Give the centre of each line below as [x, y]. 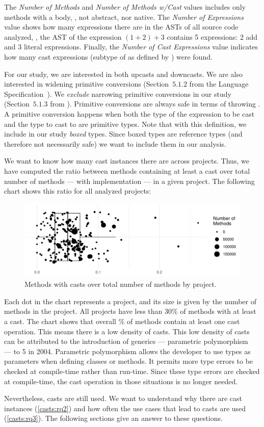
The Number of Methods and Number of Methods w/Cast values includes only [125, 7]
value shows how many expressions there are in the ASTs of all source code [121, 27]
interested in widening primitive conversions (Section [87, 84]
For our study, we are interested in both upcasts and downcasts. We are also [123, 74]
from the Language [219, 84]
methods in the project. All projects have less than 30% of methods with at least [130, 311]
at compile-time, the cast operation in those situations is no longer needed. [121, 381]
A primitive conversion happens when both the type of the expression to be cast [129, 113]
